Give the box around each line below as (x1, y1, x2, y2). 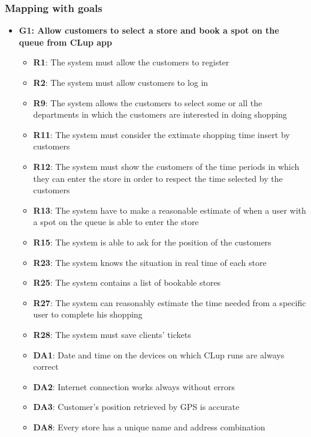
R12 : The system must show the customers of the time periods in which (33, 160, 300, 172)
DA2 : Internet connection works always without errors (33, 380, 235, 393)
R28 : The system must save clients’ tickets (33, 328, 191, 340)
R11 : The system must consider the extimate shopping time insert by (33, 128, 290, 140)
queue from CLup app (19, 35, 112, 48)
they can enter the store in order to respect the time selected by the (33, 172, 283, 184)
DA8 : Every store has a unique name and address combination (33, 420, 265, 433)
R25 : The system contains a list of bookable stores (33, 276, 221, 289)
